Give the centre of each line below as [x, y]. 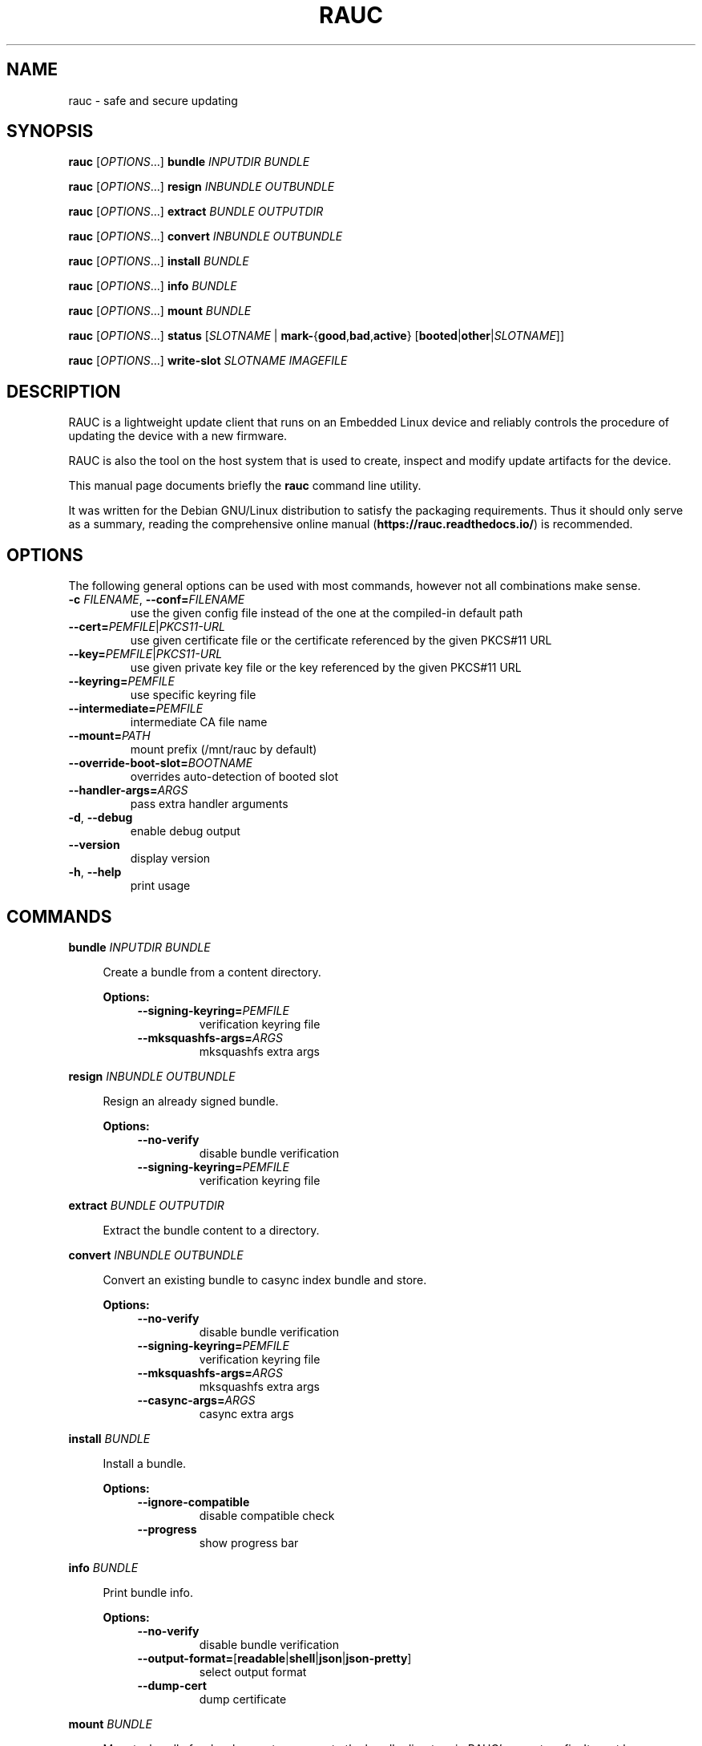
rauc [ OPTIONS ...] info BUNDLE [153, 286]
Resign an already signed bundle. [191, 1101]
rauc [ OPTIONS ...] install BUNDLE [159, 261]
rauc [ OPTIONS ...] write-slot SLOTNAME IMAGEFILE [208, 361]
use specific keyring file [193, 695]
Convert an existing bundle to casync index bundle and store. [265, 1279]
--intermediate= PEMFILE [136, 709]
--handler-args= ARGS [128, 790]
